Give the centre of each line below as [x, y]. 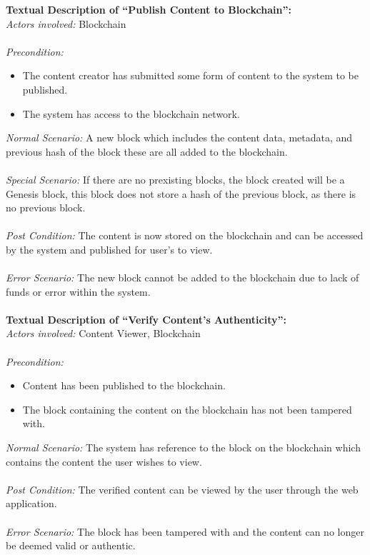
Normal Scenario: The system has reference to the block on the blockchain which [183, 447]
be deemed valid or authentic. [71, 545]
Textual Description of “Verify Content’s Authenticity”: [146, 319]
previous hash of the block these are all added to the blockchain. [147, 151]
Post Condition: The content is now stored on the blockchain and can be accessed [185, 235]
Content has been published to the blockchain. [124, 385]
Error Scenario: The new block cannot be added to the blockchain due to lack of [182, 277]
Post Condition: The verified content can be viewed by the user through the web [182, 489]
